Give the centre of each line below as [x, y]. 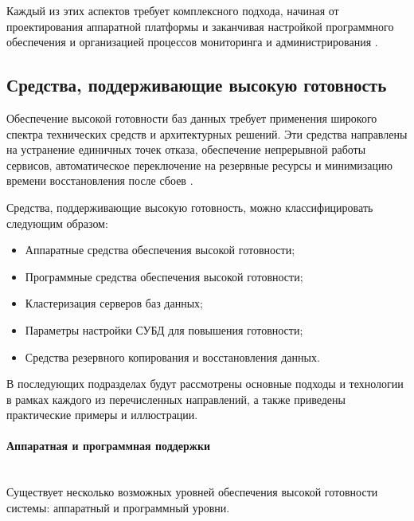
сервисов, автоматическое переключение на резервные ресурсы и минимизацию [199, 165]
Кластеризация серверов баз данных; [114, 303]
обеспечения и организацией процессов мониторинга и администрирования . [192, 42]
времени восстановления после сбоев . [100, 180]
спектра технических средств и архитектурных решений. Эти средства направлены [207, 133]
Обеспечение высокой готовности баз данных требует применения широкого [192, 118]
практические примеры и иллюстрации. [102, 415]
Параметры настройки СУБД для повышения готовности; [164, 329]
